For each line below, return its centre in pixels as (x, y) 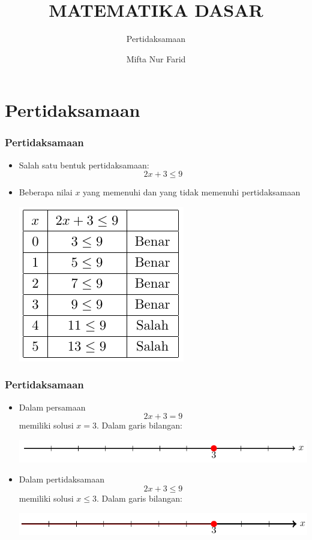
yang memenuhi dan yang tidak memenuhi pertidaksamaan (192, 192)
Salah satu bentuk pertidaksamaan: (84, 165)
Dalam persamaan (52, 407)
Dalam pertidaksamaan (62, 479)
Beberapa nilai (46, 192)
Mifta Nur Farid (156, 58)
